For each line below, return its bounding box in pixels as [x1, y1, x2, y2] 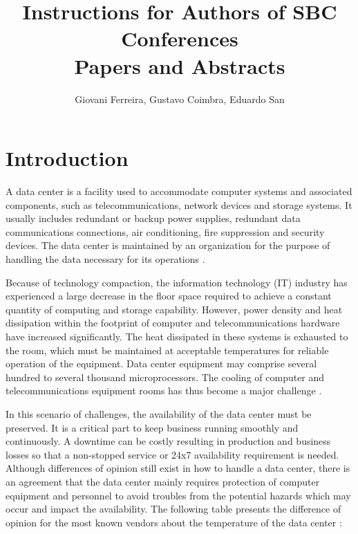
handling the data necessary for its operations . [6, 252, 205, 266]
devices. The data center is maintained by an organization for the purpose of [6, 238, 330, 252]
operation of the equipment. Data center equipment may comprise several [6, 356, 317, 371]
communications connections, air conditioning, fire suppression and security [6, 224, 325, 239]
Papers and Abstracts [74, 51, 285, 80]
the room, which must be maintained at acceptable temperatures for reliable [6, 342, 329, 357]
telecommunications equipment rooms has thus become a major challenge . [6, 383, 322, 398]
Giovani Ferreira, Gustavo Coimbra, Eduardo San [75, 91, 285, 106]
